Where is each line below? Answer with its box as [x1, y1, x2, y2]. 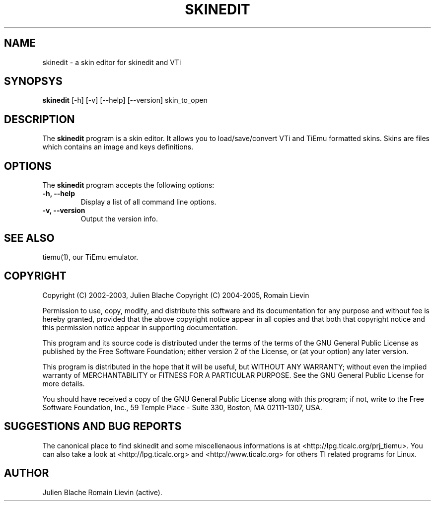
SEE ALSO [4, 231, 55, 244]
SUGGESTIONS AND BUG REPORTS [4, 420, 182, 433]
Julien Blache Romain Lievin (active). [42, 488, 162, 497]
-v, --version [42, 206, 85, 215]
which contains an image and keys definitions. [42, 143, 194, 151]
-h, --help [42, 189, 75, 198]
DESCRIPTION [4, 113, 75, 126]
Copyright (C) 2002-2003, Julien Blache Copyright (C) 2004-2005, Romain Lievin [42, 290, 309, 299]
